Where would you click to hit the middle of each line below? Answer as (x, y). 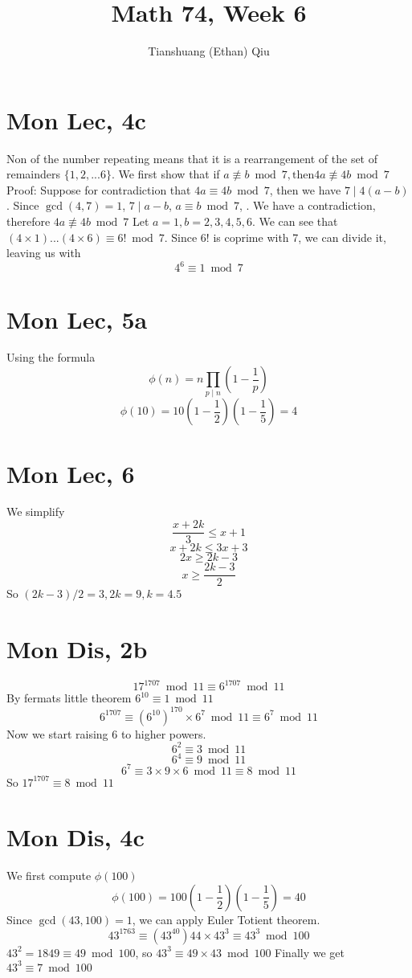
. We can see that (295, 221)
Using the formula (51, 357)
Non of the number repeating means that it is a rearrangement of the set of (192, 158)
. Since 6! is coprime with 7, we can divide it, (275, 237)
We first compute (49, 876)
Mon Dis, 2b (77, 648)
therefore (29, 221)
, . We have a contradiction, (308, 205)
